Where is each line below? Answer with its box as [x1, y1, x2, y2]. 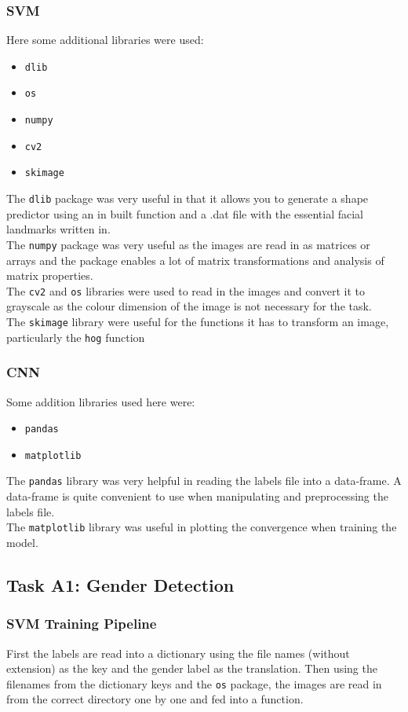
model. [6, 534, 38, 550]
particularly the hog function [6, 328, 145, 345]
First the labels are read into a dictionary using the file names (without [6, 644, 350, 661]
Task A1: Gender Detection [6, 572, 235, 596]
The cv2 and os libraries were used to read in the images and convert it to [6, 282, 365, 299]
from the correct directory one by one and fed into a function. [6, 691, 304, 707]
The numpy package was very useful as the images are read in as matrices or [6, 236, 370, 252]
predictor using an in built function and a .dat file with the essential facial [6, 205, 363, 222]
